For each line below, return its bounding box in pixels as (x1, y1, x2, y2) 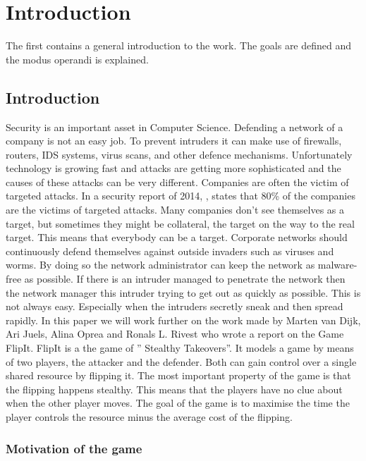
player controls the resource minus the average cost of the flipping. (6, 409, 293, 424)
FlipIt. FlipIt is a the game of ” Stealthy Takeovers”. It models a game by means (6, 340, 354, 355)
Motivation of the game (6, 439, 142, 457)
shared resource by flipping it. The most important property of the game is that (6, 368, 351, 383)
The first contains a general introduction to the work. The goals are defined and (6, 38, 352, 53)
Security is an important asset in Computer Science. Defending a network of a (6, 119, 343, 134)
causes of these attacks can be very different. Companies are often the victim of (6, 174, 349, 189)
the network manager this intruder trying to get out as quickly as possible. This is (6, 285, 361, 300)
